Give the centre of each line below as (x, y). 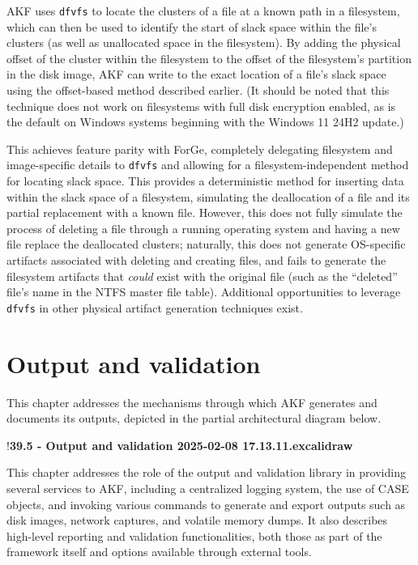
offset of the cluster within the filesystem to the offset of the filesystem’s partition (209, 58)
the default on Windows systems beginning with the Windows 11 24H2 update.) (205, 122)
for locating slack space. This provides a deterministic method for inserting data (205, 181)
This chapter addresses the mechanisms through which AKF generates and (192, 402)
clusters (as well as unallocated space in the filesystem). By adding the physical (204, 42)
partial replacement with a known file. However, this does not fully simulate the (205, 212)
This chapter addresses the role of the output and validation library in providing (206, 472)
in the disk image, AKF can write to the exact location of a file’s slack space (196, 74)
